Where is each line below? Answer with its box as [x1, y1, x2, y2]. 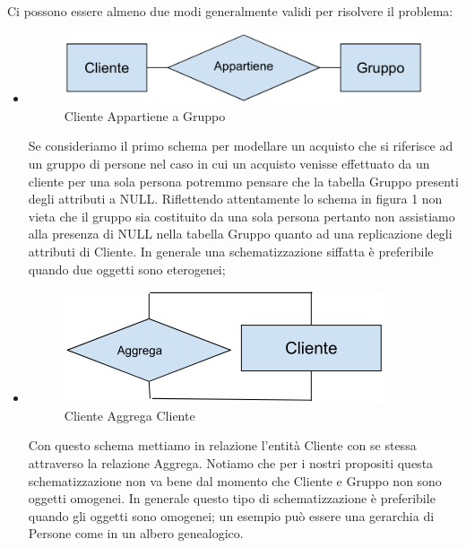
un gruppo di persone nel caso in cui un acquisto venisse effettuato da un [28, 154, 430, 173]
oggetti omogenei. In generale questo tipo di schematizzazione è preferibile [28, 489, 436, 508]
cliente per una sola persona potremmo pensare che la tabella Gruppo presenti [28, 171, 459, 190]
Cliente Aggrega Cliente [64, 405, 195, 424]
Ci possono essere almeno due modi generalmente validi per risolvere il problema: [7, 2, 453, 20]
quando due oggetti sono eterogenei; [28, 259, 226, 278]
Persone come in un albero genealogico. [28, 524, 244, 543]
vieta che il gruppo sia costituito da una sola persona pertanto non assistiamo [28, 206, 455, 225]
